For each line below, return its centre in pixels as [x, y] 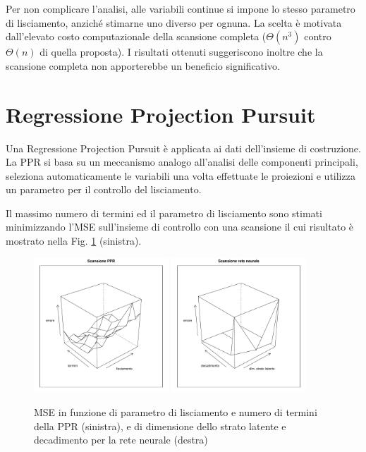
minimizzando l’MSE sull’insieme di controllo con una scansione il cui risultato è [180, 227]
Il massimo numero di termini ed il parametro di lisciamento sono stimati [164, 213]
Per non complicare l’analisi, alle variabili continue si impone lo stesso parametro [181, 8]
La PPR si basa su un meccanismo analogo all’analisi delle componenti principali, [182, 162]
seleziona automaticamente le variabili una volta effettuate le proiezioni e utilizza [181, 175]
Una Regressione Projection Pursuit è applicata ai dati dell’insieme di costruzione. [183, 148]
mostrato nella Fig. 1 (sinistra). [74, 241]
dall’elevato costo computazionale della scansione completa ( [136, 36]
